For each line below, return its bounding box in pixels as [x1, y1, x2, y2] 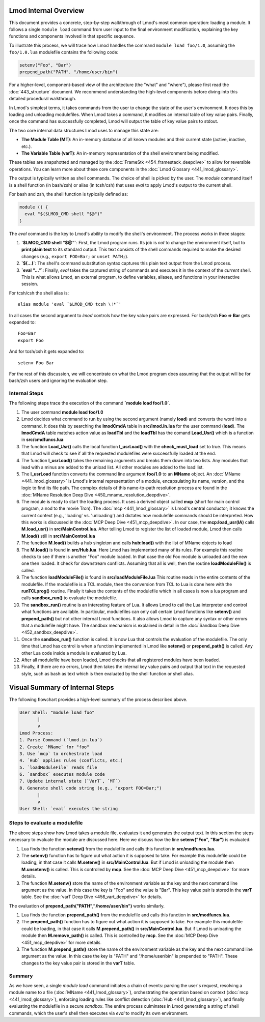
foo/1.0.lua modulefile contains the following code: [9, 49, 119, 55]
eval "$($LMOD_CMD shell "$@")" [25, 211, 103, 217]
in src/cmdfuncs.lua [21, 437, 64, 442]
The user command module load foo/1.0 [21, 409, 104, 415]
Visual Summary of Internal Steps [9, 683, 114, 692]
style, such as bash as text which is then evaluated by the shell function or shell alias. [21, 671, 194, 676]
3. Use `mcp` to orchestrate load [19, 751, 103, 757]
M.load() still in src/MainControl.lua [21, 533, 95, 539]
